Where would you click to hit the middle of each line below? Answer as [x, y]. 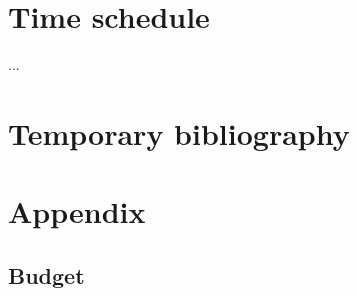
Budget [46, 274]
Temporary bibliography [179, 132]
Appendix [77, 211]
